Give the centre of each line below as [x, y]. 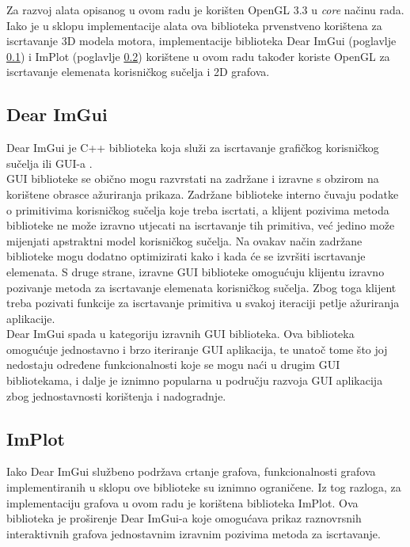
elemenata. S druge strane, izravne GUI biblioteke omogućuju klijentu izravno [196, 271]
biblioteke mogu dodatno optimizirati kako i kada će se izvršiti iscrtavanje [186, 256]
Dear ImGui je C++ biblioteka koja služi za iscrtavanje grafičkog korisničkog [193, 148]
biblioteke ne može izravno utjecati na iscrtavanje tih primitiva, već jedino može [201, 225]
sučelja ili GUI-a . [49, 163]
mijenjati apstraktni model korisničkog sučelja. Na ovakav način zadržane [184, 240]
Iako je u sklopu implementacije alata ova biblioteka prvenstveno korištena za [194, 25]
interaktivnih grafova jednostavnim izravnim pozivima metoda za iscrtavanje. [194, 533]
